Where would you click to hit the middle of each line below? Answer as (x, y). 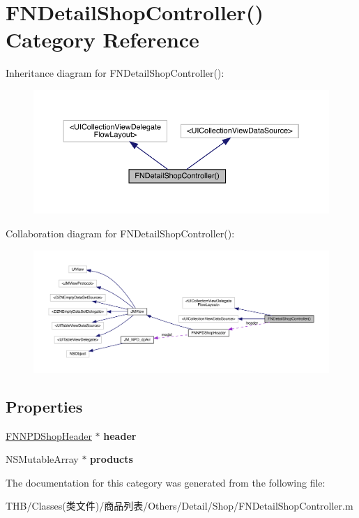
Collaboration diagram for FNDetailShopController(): (120, 233)
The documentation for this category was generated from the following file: (166, 482)
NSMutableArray (42, 459)
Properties (44, 406)
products (112, 459)
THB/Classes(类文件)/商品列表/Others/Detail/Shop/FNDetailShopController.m (179, 506)
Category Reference (102, 39)
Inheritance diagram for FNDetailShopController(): (115, 73)
